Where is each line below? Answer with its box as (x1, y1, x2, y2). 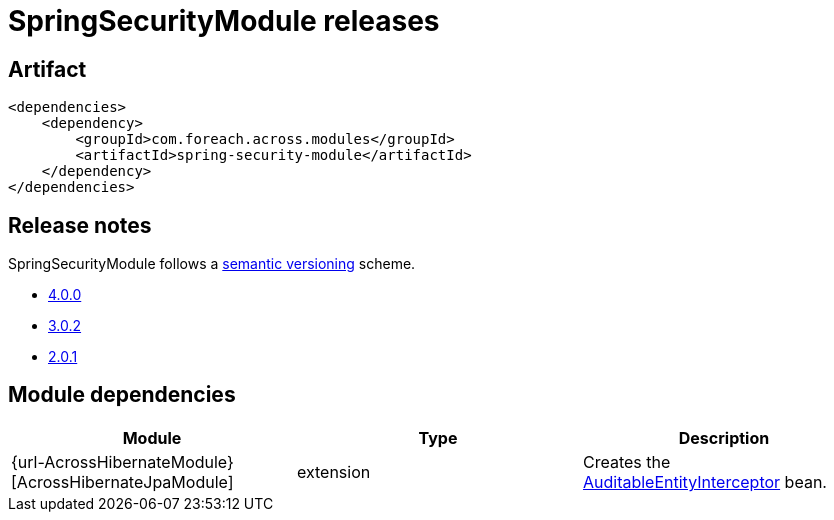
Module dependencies (8, 382, 236, 408)
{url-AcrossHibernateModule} (11, 451, 234, 472)
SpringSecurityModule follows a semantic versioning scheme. (8, 255, 416, 273)
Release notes (8, 212, 152, 238)
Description (678, 427, 770, 448)
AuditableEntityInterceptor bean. (582, 471, 827, 492)
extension (296, 461, 371, 482)
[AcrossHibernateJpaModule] (11, 471, 234, 492)
